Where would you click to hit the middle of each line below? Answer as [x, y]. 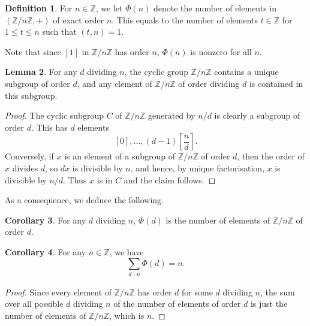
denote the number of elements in [215, 8]
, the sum [277, 292]
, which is [127, 316]
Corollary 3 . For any [46, 220]
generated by [172, 115]
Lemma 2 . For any [41, 72]
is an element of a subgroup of [120, 156]
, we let [109, 8]
